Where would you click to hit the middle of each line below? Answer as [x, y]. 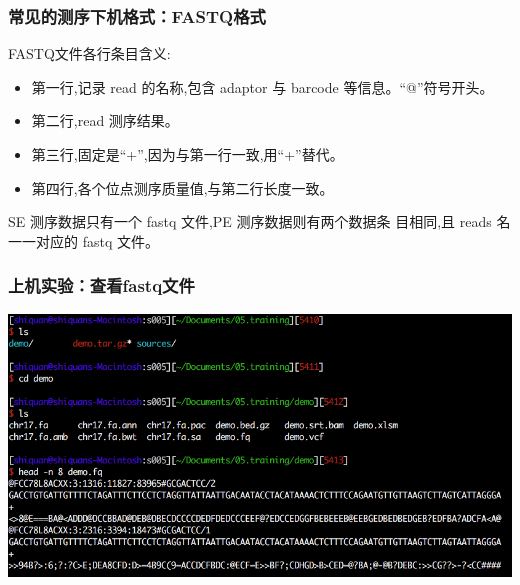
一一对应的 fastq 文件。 [83, 240]
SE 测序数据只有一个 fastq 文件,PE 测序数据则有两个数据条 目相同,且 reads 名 [259, 221]
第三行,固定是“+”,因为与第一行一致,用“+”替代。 [187, 154]
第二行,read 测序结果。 [105, 120]
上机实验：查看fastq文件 [101, 285]
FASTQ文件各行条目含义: [89, 53]
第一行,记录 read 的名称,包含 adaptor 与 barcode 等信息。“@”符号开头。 [262, 86]
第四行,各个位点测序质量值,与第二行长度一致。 [182, 187]
